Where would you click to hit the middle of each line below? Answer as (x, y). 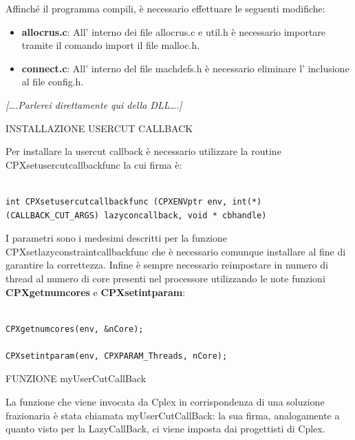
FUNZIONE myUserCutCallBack (76, 378)
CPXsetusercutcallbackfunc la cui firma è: (94, 164)
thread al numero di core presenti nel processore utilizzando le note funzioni (165, 278)
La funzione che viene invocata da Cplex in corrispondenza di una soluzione (165, 402)
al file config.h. (53, 82)
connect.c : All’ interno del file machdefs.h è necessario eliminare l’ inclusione (185, 68)
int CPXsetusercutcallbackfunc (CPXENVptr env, (117, 201)
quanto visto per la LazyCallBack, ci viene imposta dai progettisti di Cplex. (165, 429)
